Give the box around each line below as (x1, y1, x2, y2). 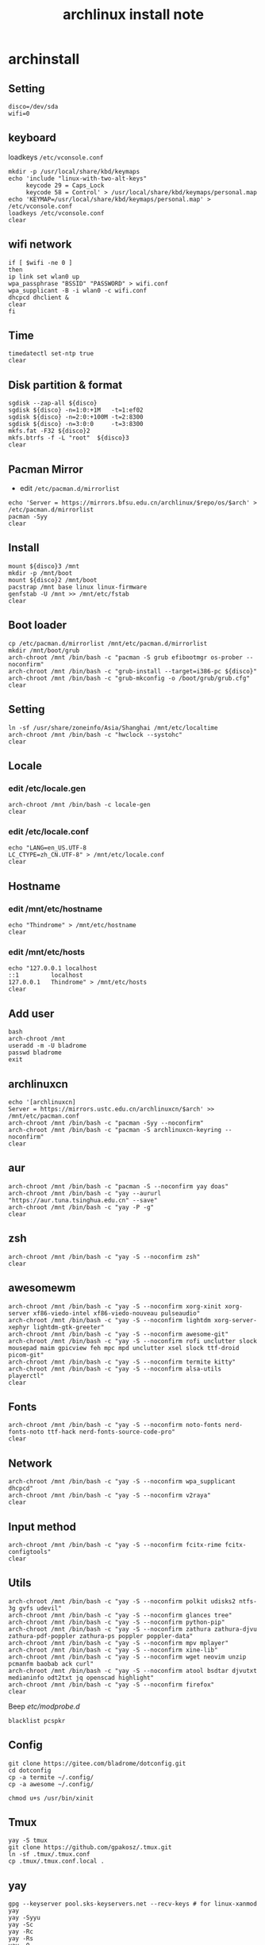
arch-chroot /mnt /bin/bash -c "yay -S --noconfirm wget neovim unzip (8, 1652, 247, 1661)
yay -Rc (8, 1928, 34, 1936)
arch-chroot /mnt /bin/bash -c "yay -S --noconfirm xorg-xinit (8, 1302, 222, 1310)
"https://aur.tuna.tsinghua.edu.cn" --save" (8, 1196, 158, 1204)
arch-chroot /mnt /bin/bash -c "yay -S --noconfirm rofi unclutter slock (8, 1337, 258, 1345)
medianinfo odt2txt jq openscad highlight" (8, 1674, 155, 1682)
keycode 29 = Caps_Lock (25, 181, 105, 190)
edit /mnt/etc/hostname (8, 903, 103, 914)
